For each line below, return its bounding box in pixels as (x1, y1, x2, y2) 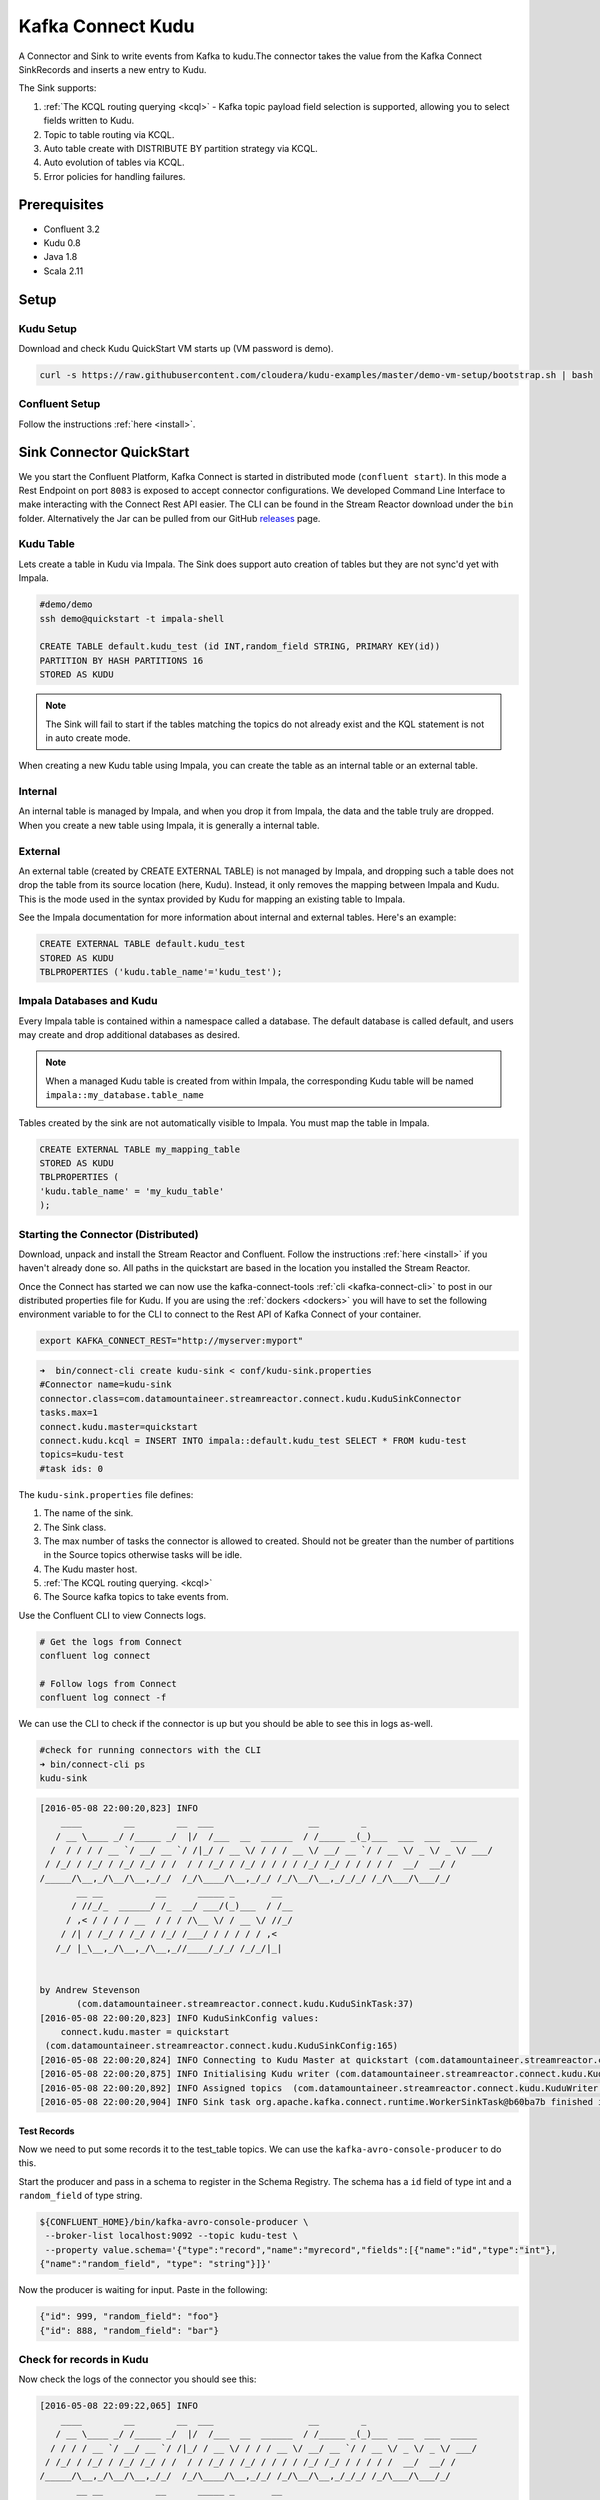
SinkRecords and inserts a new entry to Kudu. (18, 63, 207, 75)
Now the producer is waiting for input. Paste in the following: (18, 2284, 269, 2296)
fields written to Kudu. (43, 115, 135, 127)
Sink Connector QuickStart (18, 444, 190, 461)
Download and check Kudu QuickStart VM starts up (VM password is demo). (18, 342, 334, 354)
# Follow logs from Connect (39, 1678, 177, 1690)
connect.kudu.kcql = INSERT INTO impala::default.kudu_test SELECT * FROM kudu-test (39, 1435, 467, 1446)
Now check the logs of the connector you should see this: (18, 2373, 257, 2385)
